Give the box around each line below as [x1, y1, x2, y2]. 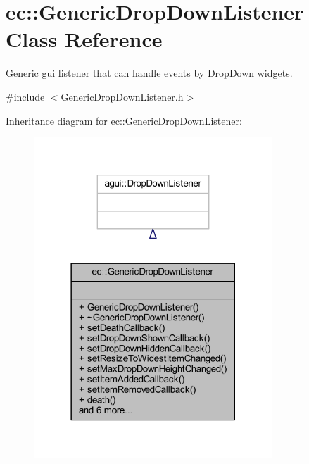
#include [6, 89, 45, 104]
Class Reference [6, 25, 163, 54]
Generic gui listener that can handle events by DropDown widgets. [6, 65, 293, 80]
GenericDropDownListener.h [61, 89, 184, 104]
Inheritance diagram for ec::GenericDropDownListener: [6, 113, 242, 127]
